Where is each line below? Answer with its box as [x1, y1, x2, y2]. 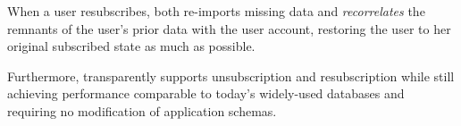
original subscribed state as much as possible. [7, 37, 256, 55]
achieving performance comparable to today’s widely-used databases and [7, 84, 405, 103]
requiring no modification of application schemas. [7, 101, 277, 120]
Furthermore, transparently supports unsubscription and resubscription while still [7, 66, 455, 85]
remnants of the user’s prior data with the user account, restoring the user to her [7, 19, 451, 38]
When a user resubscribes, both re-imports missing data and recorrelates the [7, 2, 425, 20]
